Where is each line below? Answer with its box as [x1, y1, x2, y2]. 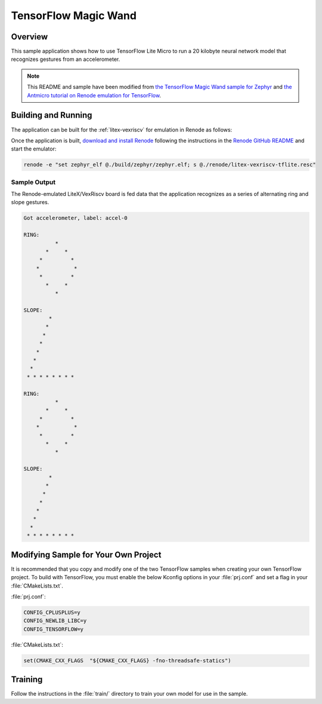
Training [11, 675, 43, 685]
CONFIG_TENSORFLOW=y [23, 626, 83, 632]
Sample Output [11, 178, 56, 186]
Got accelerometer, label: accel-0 [23, 215, 128, 222]
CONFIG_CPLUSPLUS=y [23, 609, 80, 616]
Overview [11, 32, 48, 42]
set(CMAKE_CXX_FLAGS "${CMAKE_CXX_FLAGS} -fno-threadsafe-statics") [23, 657, 231, 664]
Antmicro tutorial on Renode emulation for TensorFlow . [27, 91, 161, 99]
